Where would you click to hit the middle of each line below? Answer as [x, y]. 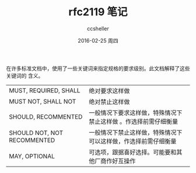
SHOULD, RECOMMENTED [46, 116]
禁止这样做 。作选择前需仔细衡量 [134, 122]
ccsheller [98, 28]
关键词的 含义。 [25, 75]
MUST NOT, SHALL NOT [43, 101]
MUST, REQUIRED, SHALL [45, 90]
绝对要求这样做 [109, 91]
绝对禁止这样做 [109, 102]
